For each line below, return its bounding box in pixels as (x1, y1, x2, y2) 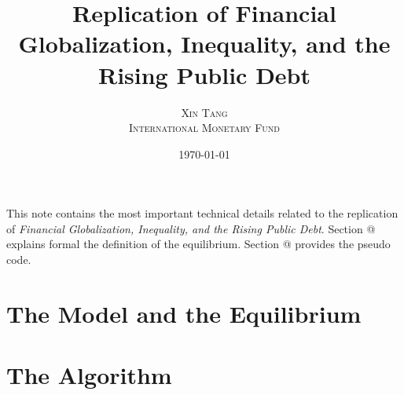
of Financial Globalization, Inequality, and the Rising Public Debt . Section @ (6, 220, 376, 236)
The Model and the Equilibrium (6, 297, 362, 329)
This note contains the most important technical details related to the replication (6, 205, 398, 221)
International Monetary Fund (129, 119, 280, 136)
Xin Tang (181, 104, 228, 120)
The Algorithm (6, 359, 172, 391)
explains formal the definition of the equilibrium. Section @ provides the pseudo (6, 236, 391, 252)
